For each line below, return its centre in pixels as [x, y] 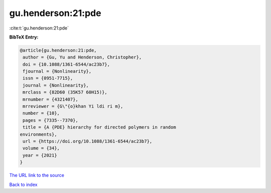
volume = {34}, [41, 148]
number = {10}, [41, 113]
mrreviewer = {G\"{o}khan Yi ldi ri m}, [73, 106]
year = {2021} [40, 155]
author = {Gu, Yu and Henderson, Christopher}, [82, 57]
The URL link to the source [37, 175]
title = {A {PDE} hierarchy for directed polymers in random [99, 127]
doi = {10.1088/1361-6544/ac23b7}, [66, 64]
